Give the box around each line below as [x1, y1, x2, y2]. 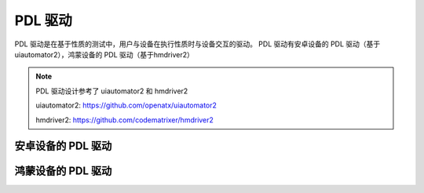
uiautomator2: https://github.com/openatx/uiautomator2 [35, 100, 217, 110]
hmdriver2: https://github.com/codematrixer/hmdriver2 [35, 115, 214, 125]
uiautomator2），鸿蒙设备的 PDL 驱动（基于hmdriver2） [14, 49, 194, 59]
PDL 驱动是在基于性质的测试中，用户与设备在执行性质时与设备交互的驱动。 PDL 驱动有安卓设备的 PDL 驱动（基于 [14, 39, 381, 49]
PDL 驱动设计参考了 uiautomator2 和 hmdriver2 [35, 86, 188, 96]
